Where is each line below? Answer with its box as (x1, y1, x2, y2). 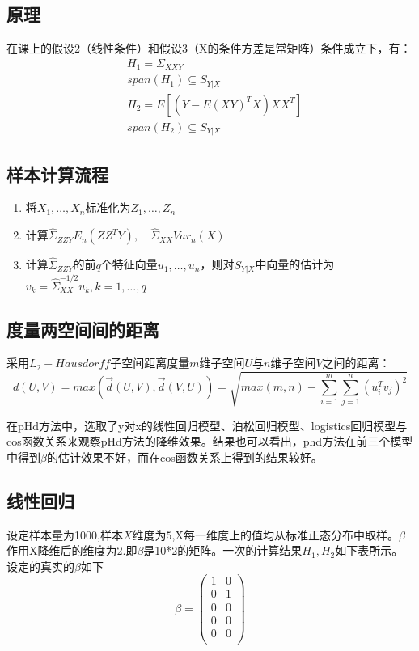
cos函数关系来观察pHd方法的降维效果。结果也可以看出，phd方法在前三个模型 (6, 433, 413, 450)
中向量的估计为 (255, 256, 335, 273)
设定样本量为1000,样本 (6, 526, 123, 543)
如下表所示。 (335, 542, 404, 559)
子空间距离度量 (110, 354, 190, 371)
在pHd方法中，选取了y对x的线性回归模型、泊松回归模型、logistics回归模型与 (6, 416, 408, 433)
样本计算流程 (6, 161, 108, 186)
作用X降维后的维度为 (6, 542, 117, 559)
